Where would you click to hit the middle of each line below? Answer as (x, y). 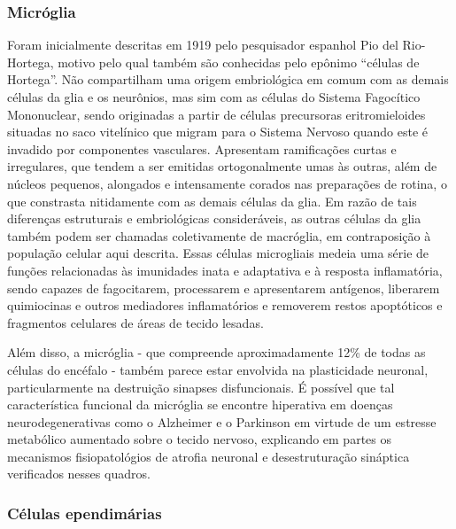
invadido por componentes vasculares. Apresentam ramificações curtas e (202, 148)
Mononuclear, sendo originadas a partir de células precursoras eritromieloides (216, 114)
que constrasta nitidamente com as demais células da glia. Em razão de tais (212, 201)
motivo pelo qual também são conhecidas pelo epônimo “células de (239, 62)
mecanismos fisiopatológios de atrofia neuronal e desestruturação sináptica (209, 456)
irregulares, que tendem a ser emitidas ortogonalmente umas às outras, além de (222, 166)
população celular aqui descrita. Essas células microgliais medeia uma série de (218, 253)
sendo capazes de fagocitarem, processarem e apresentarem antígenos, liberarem (224, 288)
